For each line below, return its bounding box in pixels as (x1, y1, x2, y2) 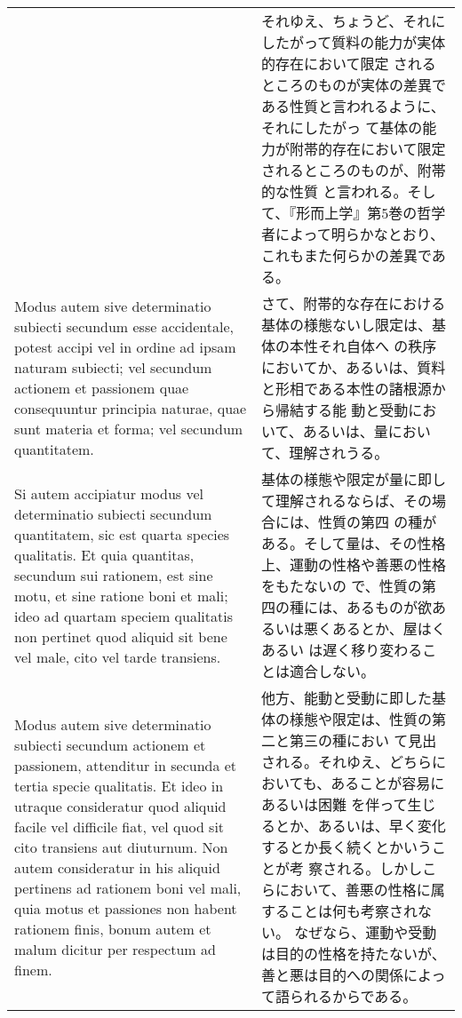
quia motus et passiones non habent (14, 897, 237, 919)
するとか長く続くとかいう (260, 837, 432, 857)
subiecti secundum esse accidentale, (14, 316, 234, 337)
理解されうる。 (289, 442, 389, 463)
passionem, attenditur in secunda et (14, 754, 237, 775)
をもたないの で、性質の (260, 576, 422, 596)
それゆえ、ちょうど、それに (260, 11, 446, 31)
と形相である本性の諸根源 (260, 378, 432, 399)
